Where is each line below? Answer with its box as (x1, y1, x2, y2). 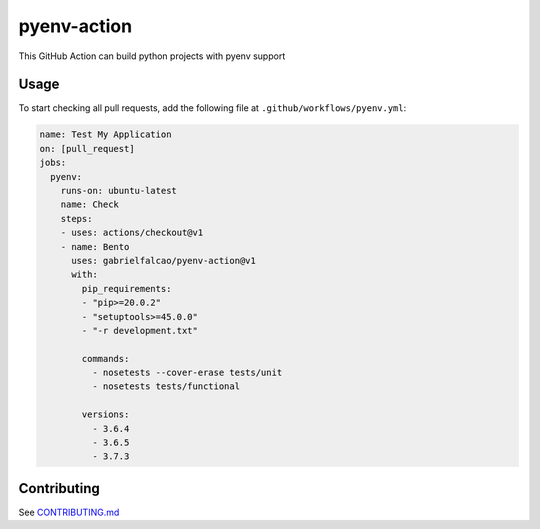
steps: (60, 213, 93, 224)
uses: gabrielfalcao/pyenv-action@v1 (71, 255, 257, 266)
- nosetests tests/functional (91, 381, 240, 392)
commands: (81, 353, 130, 364)
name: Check (60, 199, 120, 210)
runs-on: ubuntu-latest (60, 185, 177, 196)
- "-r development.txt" (81, 325, 199, 336)
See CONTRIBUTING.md (18, 506, 120, 518)
